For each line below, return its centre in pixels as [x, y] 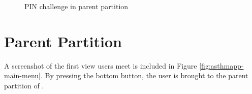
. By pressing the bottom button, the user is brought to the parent [144, 75]
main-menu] [22, 75]
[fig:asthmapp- [222, 65]
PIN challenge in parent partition [76, 6]
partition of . [24, 85]
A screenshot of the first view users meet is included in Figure [101, 65]
